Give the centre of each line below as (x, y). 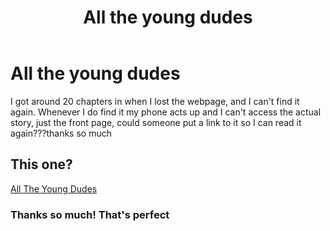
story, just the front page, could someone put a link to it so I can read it (156, 122)
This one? (41, 164)
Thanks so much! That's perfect (90, 214)
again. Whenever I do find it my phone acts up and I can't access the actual (166, 112)
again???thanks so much (61, 133)
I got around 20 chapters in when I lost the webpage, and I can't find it (155, 101)
